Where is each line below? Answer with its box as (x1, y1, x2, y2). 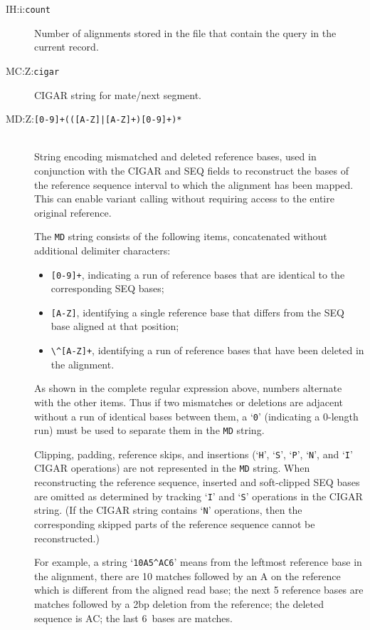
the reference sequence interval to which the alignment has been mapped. (34, 177, 354, 192)
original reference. (34, 205, 112, 220)
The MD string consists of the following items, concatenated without (34, 229, 327, 244)
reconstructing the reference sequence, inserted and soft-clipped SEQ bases (34, 475, 360, 490)
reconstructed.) (34, 530, 100, 545)
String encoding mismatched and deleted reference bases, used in (34, 149, 317, 164)
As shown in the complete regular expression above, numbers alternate (34, 381, 342, 396)
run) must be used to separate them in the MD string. (34, 423, 265, 438)
